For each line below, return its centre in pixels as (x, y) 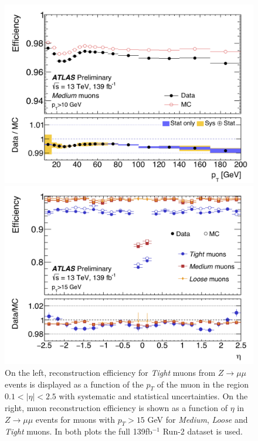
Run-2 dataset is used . (203, 431)
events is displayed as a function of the (74, 384)
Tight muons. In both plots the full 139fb (79, 431)
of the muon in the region (203, 384)
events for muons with (75, 419)
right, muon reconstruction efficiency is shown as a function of (116, 408)
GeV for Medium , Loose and (198, 419)
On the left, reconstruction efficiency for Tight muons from (110, 373)
